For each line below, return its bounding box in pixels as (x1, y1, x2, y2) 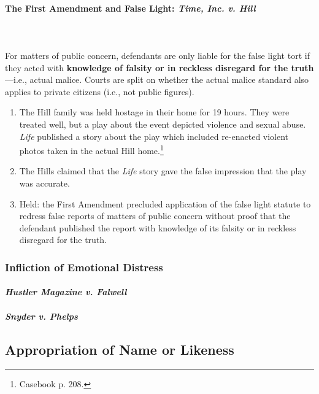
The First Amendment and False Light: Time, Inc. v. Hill (5, 1, 256, 14)
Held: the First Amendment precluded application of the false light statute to (19, 197, 311, 210)
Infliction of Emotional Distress (5, 259, 163, 274)
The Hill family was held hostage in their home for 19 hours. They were (19, 106, 290, 118)
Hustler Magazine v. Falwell (5, 285, 127, 298)
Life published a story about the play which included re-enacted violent (19, 129, 289, 142)
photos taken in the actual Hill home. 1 (19, 142, 164, 156)
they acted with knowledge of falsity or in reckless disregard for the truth (5, 61, 314, 74)
